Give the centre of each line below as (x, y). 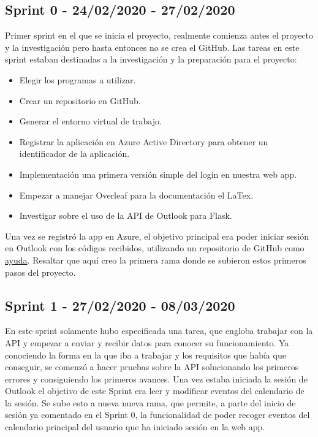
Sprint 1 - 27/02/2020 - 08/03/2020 (120, 305)
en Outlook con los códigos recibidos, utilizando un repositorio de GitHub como (155, 248)
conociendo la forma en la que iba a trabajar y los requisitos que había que (146, 355)
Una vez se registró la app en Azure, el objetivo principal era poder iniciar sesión (157, 236)
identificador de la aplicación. (74, 154)
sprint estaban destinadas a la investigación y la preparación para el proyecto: (151, 59)
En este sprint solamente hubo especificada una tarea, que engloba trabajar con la (159, 331)
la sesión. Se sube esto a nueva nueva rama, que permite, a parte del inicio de (150, 402)
